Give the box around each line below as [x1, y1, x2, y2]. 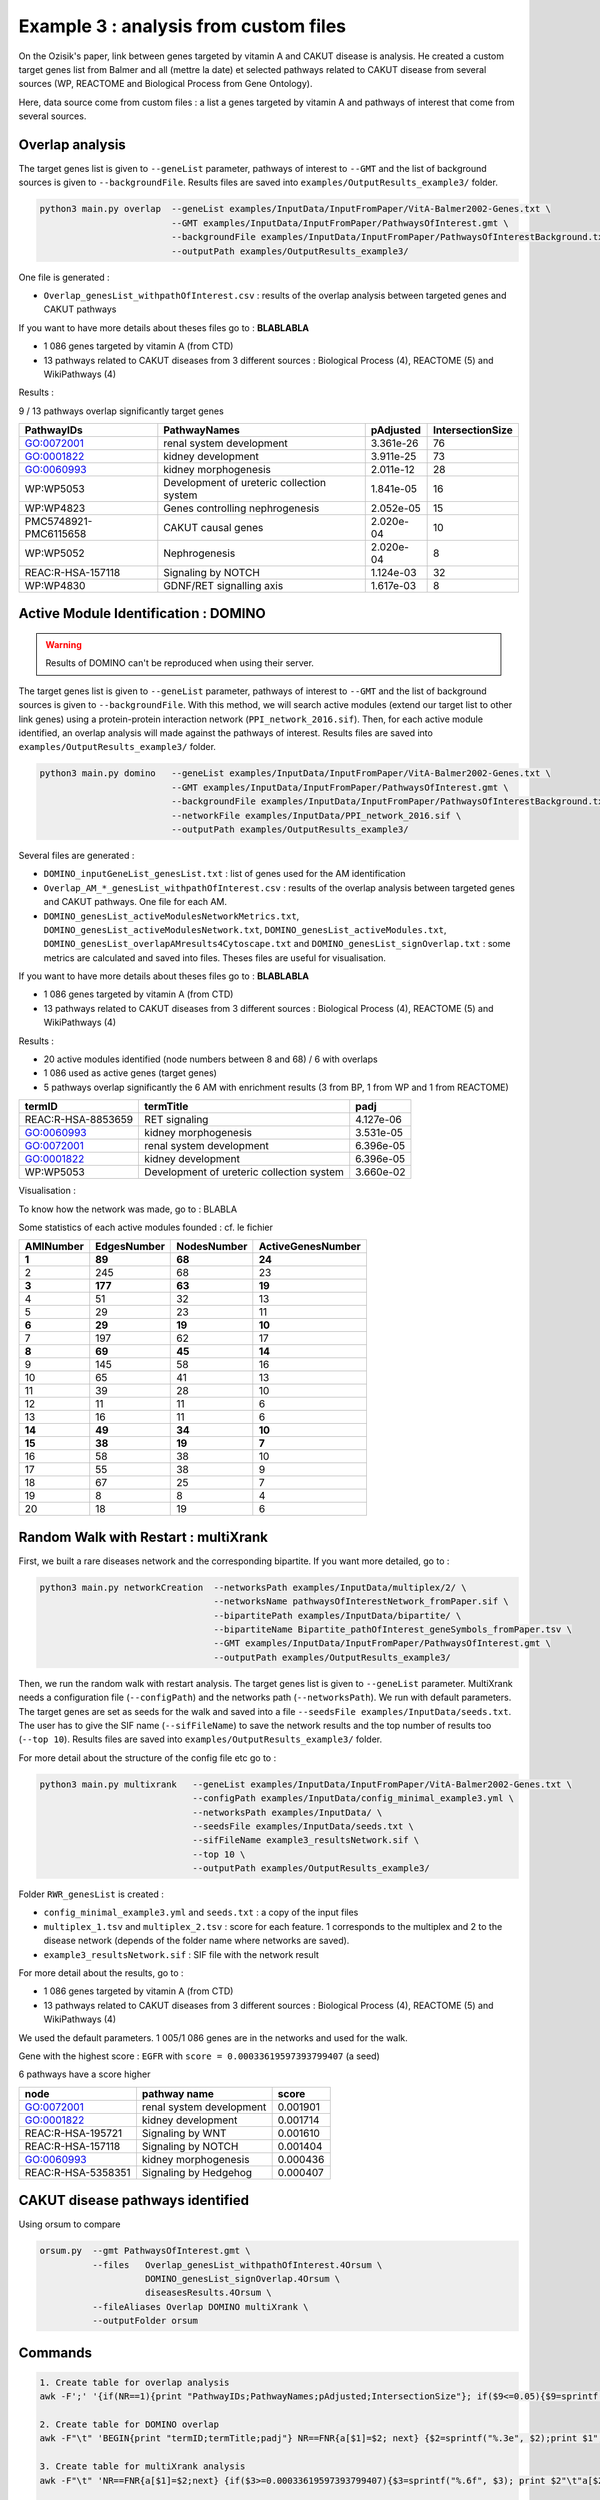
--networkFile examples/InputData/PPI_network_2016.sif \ [171, 810, 462, 821]
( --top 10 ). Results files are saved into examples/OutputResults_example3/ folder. [18, 1733, 383, 1745]
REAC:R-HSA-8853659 [24, 1113, 134, 1127]
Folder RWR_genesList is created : [18, 1888, 165, 1900]
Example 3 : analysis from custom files [18, 15, 347, 37]
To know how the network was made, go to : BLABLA [18, 1203, 238, 1215]
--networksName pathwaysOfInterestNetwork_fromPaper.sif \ [213, 1596, 509, 1607]
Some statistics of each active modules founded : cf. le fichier [18, 1221, 274, 1233]
